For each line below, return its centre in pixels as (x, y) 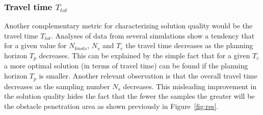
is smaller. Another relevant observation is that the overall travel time (148, 76)
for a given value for (35, 45)
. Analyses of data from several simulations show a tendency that (153, 35)
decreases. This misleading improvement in (190, 86)
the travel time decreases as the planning (189, 45)
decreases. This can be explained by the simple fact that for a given (144, 55)
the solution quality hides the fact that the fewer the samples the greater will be (129, 96)
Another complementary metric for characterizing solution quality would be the (128, 26)
